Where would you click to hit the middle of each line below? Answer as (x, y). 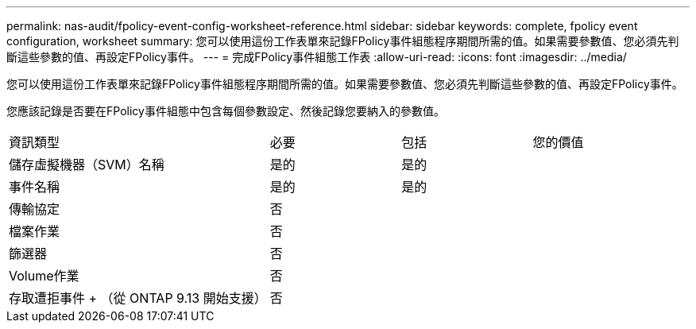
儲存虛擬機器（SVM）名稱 (87, 164)
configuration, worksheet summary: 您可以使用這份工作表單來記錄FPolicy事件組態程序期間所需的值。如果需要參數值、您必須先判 (343, 41)
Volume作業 (44, 276)
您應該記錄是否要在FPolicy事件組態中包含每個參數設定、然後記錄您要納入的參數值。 (226, 111)
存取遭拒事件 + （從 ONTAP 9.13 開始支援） (138, 298)
